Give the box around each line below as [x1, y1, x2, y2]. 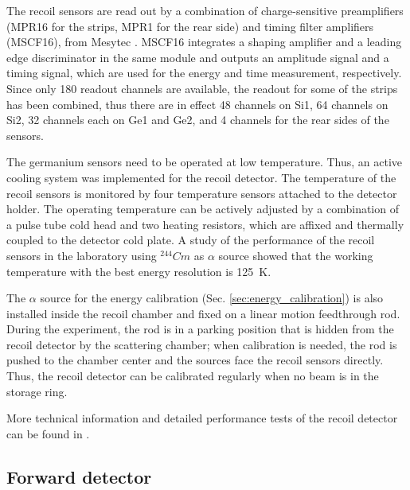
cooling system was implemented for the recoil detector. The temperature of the [6, 169, 396, 185]
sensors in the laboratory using [6, 247, 157, 263]
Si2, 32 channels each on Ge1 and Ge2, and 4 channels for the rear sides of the [6, 111, 389, 128]
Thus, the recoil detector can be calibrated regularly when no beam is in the [6, 367, 379, 384]
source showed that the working [218, 247, 373, 263]
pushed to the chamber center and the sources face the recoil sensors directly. [6, 352, 384, 368]
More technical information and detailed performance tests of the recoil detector [6, 410, 398, 426]
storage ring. [6, 383, 68, 399]
